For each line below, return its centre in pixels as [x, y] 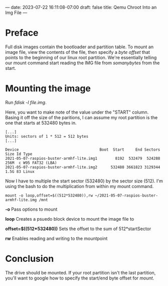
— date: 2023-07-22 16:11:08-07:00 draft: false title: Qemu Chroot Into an [81, 7]
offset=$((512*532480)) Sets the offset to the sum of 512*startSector [78, 229]
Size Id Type [19, 154]
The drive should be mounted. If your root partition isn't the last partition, [80, 272]
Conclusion [30, 259]
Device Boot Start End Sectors [83, 150]
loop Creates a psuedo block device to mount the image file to [70, 219]
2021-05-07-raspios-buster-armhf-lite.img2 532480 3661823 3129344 [83, 167]
